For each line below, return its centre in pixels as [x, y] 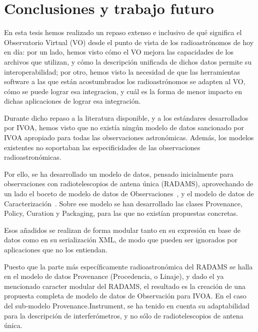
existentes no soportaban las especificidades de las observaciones [102, 147]
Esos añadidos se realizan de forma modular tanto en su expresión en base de [122, 230]
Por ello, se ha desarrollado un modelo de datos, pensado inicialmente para [119, 174]
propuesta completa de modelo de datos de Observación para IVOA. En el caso [125, 296]
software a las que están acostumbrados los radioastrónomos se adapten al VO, [125, 81]
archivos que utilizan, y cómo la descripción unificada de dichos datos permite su [128, 61]
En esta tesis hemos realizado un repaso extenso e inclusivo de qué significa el [123, 32]
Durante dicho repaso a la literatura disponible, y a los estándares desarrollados [126, 117]
